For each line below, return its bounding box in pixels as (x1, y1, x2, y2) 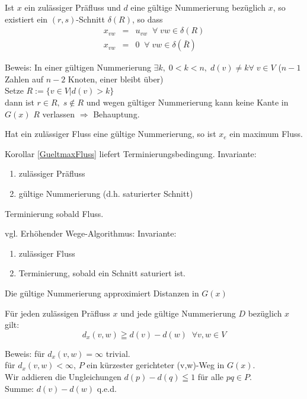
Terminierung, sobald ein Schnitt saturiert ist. (18, 267, 186, 279)
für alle (197, 370, 224, 382)
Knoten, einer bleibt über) (68, 72, 164, 85)
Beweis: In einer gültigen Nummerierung (5, 61, 151, 74)
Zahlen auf (5, 72, 43, 85)
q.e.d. (97, 382, 117, 394)
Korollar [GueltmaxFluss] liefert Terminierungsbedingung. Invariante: (5, 147, 257, 159)
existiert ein (5, 12, 48, 25)
